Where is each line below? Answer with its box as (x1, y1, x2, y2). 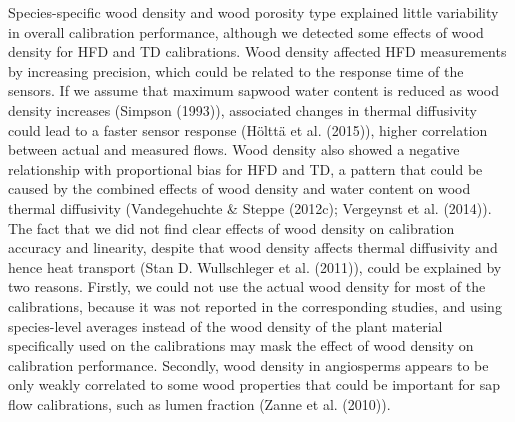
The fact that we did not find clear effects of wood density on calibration (8, 217, 455, 238)
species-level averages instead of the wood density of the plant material (8, 315, 443, 336)
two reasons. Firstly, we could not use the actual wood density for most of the (8, 276, 486, 297)
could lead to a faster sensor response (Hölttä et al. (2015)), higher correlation (8, 119, 488, 140)
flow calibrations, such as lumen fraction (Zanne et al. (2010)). (8, 393, 391, 414)
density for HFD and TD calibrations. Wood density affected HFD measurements (8, 41, 507, 62)
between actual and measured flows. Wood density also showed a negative (8, 139, 460, 160)
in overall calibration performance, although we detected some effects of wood (8, 21, 484, 42)
